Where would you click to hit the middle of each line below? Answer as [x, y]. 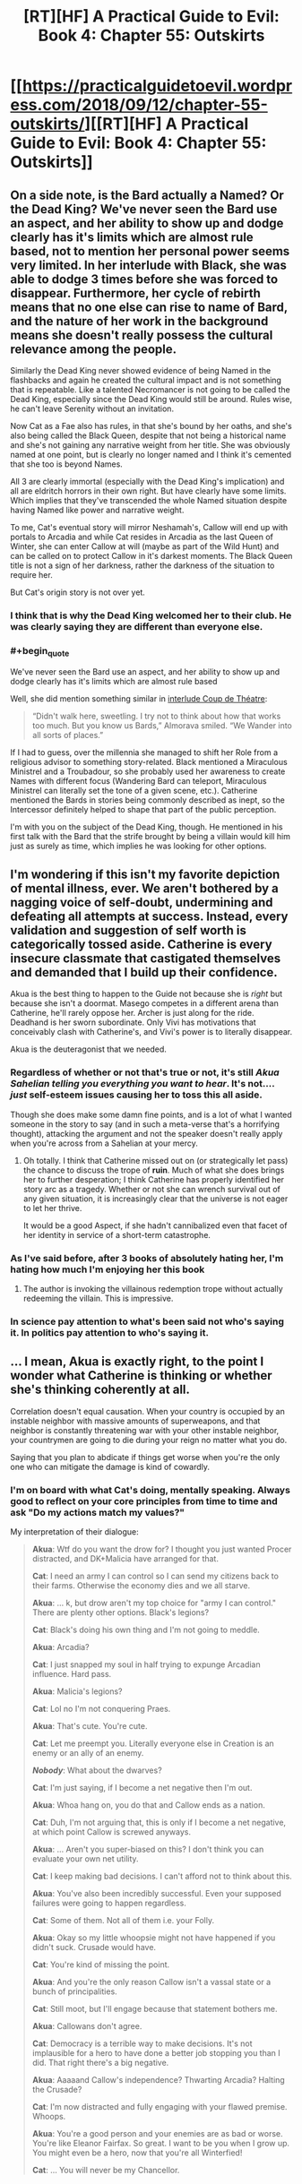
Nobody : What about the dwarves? [97, 1770]
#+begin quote [40, 652]
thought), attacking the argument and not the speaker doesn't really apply [147, 1133]
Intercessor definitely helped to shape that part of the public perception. [143, 810]
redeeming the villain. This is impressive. [98, 1298]
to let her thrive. [52, 1208]
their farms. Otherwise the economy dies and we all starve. [141, 1585]
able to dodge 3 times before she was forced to [144, 279]
